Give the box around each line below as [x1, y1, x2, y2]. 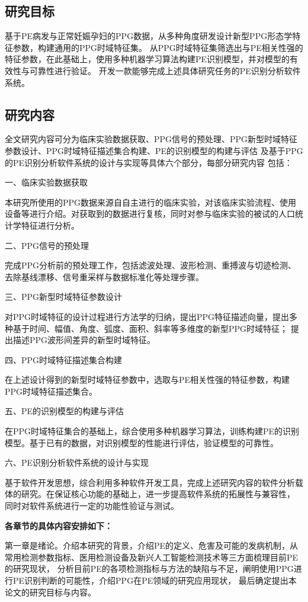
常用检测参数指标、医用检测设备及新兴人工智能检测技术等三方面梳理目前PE [5, 550, 299, 563]
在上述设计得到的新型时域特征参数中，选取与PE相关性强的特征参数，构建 [5, 373, 290, 386]
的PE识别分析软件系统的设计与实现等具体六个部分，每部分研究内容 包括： [5, 156, 293, 168]
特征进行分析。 [21, 219, 79, 231]
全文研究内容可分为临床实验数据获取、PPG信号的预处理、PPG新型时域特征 [5, 133, 298, 145]
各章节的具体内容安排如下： [5, 519, 113, 531]
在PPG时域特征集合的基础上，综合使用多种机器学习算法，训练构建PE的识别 [5, 425, 300, 437]
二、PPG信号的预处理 [5, 239, 89, 251]
